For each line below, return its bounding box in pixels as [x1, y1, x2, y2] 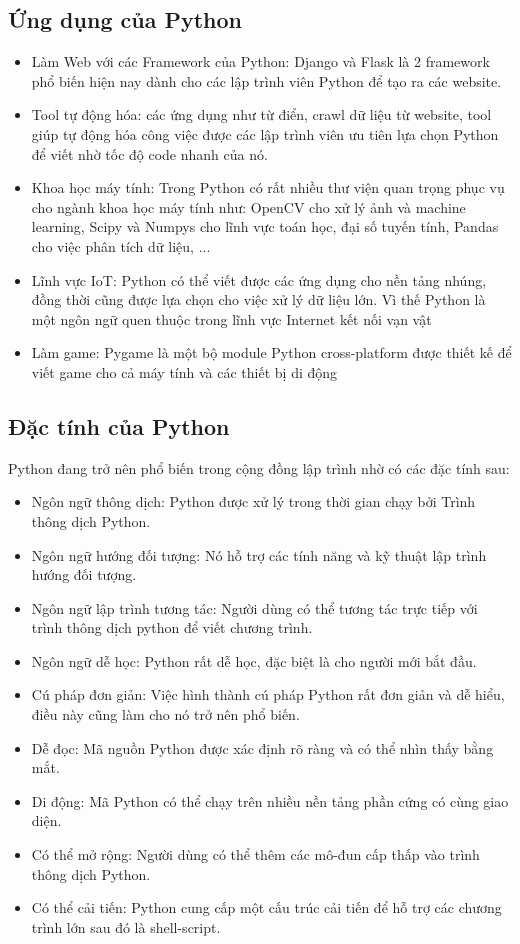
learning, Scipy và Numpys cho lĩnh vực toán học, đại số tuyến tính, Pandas [31, 216, 499, 237]
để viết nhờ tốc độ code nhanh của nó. [31, 143, 268, 164]
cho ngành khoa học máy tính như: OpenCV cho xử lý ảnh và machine [31, 196, 466, 217]
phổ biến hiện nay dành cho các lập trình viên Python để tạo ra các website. [31, 70, 502, 91]
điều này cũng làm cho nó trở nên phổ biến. [31, 704, 300, 725]
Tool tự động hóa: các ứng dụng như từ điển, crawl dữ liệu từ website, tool [31, 104, 492, 125]
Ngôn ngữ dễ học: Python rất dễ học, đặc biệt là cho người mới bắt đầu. [31, 650, 477, 671]
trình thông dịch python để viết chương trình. [31, 617, 313, 638]
